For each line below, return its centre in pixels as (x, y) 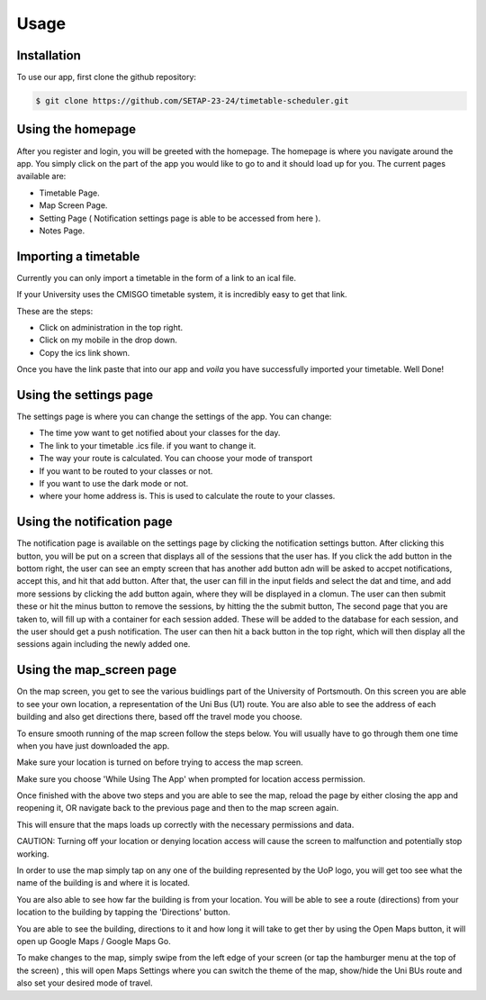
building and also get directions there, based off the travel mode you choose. (160, 717)
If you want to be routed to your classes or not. (126, 471)
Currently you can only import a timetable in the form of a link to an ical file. (157, 277)
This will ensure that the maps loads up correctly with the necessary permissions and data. (185, 824)
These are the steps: (55, 311)
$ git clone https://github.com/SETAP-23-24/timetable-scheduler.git (192, 101)
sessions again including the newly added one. (103, 644)
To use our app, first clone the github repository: (107, 77)
